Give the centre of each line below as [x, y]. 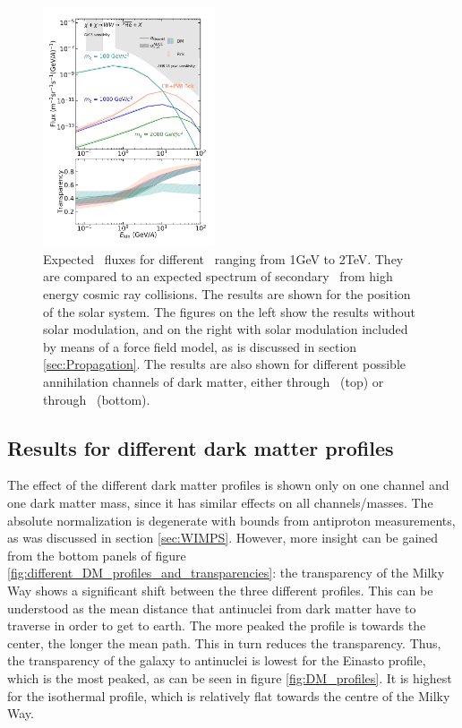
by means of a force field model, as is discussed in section [200, 346]
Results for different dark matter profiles [201, 447]
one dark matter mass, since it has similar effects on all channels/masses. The [220, 502]
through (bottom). [97, 399]
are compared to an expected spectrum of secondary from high [218, 276]
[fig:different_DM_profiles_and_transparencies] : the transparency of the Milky [226, 573]
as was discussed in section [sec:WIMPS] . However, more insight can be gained [223, 538]
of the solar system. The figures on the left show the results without [229, 311]
